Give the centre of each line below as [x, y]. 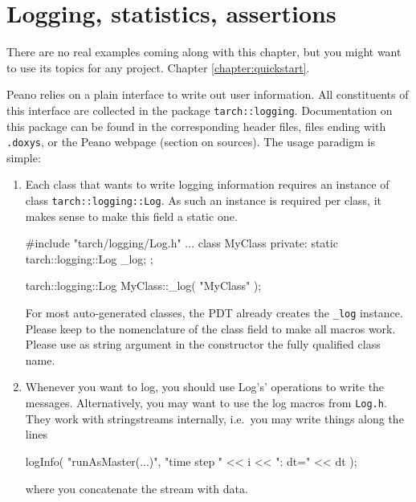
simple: [24, 157]
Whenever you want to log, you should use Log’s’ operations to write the [205, 387]
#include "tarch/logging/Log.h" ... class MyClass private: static [181, 243]
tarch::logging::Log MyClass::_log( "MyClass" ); [143, 286]
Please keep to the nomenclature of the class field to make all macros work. [210, 328]
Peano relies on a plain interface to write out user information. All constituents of [208, 94]
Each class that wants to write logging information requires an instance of [207, 184]
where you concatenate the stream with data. [137, 488]
